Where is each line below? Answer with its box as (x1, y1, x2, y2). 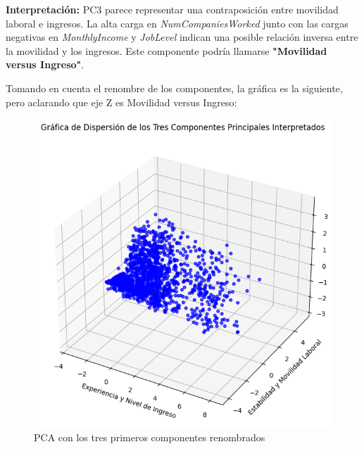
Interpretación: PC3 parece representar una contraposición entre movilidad (6, 2, 339, 16)
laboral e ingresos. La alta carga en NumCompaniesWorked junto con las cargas (6, 15, 349, 30)
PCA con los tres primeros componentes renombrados (34, 430, 265, 445)
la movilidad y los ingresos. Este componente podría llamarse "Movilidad (6, 43, 327, 58)
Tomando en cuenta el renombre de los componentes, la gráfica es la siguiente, (6, 80, 343, 95)
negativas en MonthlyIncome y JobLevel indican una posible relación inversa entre (6, 30, 358, 44)
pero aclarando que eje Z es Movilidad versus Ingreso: (6, 94, 237, 109)
